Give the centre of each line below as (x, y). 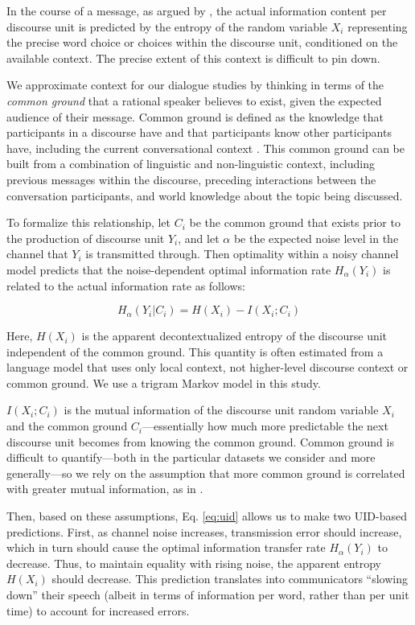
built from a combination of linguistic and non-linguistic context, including (191, 164)
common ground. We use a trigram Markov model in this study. (164, 382)
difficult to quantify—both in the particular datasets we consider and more (191, 457)
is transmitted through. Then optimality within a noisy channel (242, 254)
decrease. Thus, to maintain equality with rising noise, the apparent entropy (194, 563)
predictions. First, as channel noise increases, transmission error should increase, (204, 531)
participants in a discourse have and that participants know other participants (199, 132)
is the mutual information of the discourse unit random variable (221, 410)
